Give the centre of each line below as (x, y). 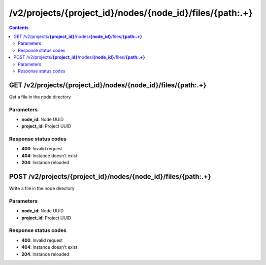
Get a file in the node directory (40, 97)
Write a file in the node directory (42, 188)
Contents (19, 28)
